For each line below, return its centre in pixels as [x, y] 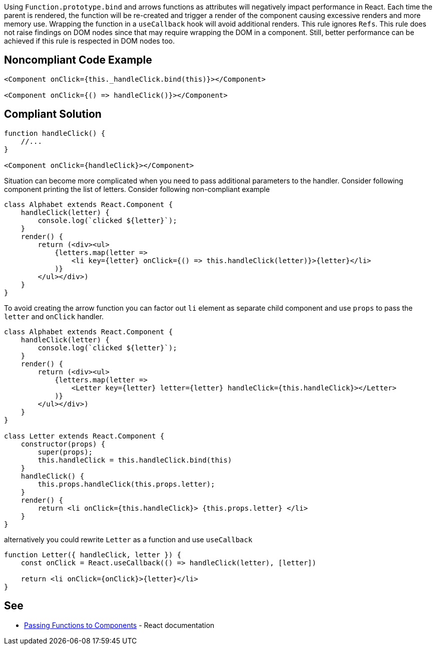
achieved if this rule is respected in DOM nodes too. [89, 41]
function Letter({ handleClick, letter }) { [93, 555]
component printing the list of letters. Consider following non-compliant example [137, 189]
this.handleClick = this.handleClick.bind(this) [135, 460]
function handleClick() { [55, 133]
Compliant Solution [53, 114]
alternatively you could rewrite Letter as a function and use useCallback [128, 539]
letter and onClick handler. [54, 316]
